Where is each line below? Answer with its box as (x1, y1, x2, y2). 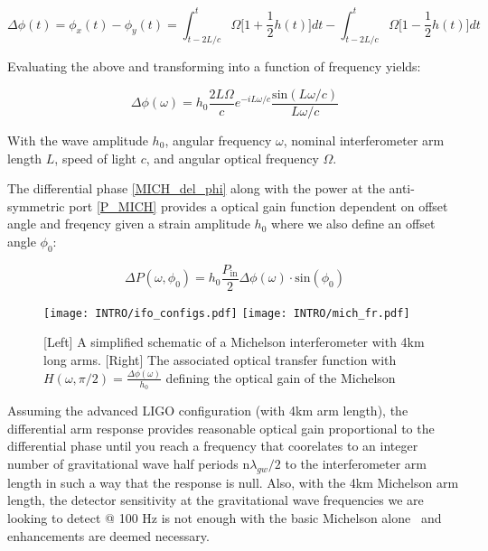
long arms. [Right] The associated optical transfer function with (43, 350, 397, 369)
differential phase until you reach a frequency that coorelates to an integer (7, 436, 418, 455)
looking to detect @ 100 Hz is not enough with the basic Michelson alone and (7, 508, 442, 527)
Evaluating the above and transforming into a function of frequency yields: (7, 57, 421, 76)
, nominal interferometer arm (283, 130, 445, 149)
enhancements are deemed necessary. (7, 526, 210, 545)
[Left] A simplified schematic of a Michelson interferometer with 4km (43, 332, 425, 351)
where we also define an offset (270, 214, 436, 233)
